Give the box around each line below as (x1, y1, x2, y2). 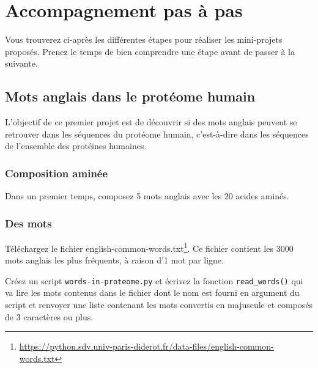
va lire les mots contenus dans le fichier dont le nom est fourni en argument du (5, 286, 300, 299)
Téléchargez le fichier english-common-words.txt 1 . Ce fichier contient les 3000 (5, 240, 294, 254)
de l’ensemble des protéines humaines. (5, 139, 147, 152)
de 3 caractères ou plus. (5, 310, 94, 323)
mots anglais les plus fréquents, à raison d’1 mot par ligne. (5, 254, 224, 267)
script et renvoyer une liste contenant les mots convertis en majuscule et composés (5, 298, 313, 311)
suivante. (5, 57, 38, 70)
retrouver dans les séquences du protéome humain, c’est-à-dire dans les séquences (5, 127, 309, 140)
